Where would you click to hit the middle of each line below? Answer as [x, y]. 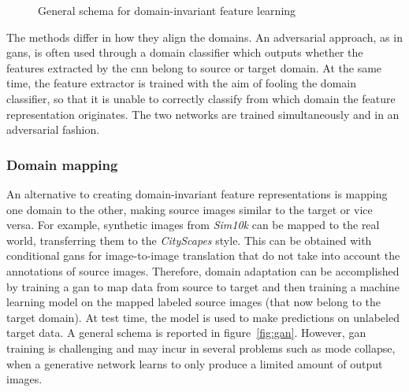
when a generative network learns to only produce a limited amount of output [195, 363]
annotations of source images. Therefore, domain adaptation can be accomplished [203, 270]
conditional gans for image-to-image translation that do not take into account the [203, 255]
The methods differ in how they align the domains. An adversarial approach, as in [204, 37]
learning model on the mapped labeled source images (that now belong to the [194, 302]
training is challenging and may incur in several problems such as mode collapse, [201, 348]
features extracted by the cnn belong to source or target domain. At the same [194, 67]
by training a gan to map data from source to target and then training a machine [203, 286]
